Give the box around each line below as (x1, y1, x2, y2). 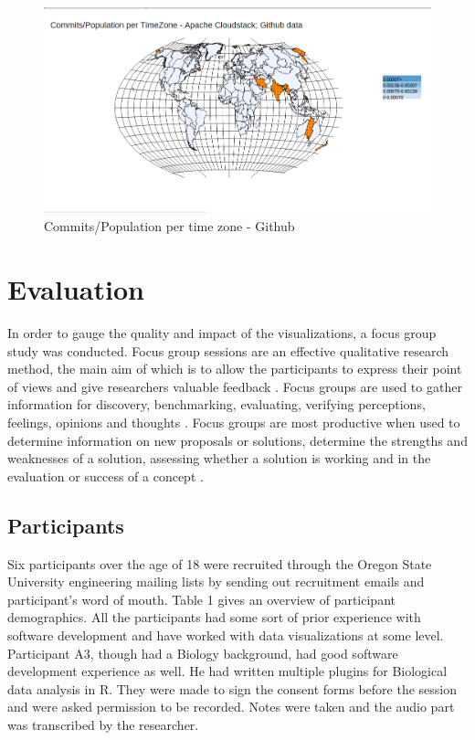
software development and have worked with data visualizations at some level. (7, 626, 444, 644)
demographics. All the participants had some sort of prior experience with (7, 608, 421, 627)
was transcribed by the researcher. (7, 714, 199, 734)
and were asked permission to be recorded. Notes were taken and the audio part (7, 697, 455, 716)
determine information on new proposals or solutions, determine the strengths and (7, 430, 468, 449)
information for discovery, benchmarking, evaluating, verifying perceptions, (7, 395, 426, 414)
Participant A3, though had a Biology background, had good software (7, 643, 398, 662)
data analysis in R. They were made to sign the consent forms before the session (7, 679, 458, 698)
